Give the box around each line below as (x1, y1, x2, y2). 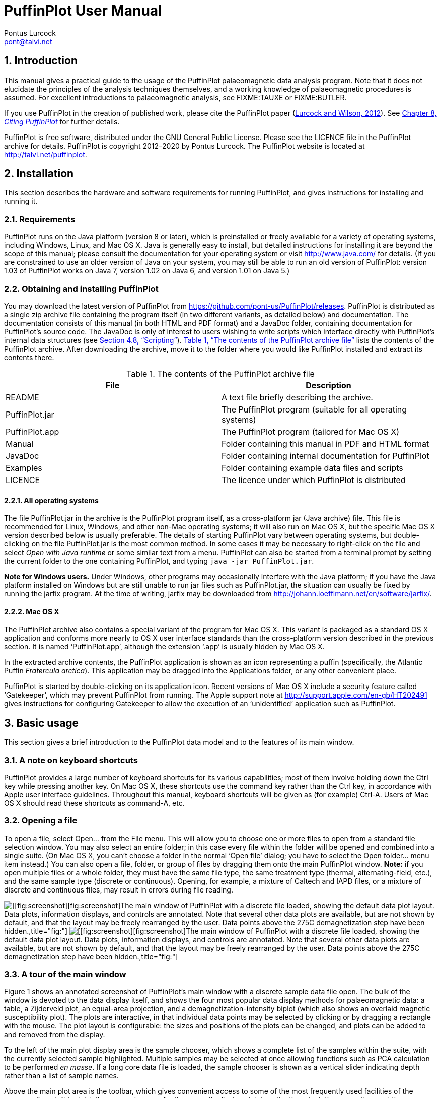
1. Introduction (4, 54, 78, 67)
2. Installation (4, 167, 74, 180)
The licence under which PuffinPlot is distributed (222, 474, 406, 485)
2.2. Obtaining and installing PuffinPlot (4, 283, 159, 294)
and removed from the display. (4, 1030, 105, 1039)
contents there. (4, 353, 54, 362)
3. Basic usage (4, 716, 79, 729)
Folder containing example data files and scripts (222, 462, 403, 473)
